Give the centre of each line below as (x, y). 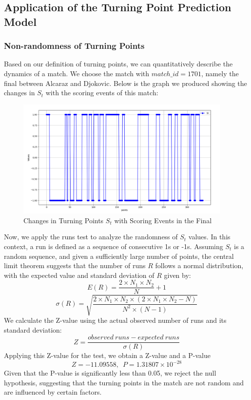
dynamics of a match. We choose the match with (77, 73)
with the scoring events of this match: (102, 93)
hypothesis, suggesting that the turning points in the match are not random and (124, 382)
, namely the (220, 73)
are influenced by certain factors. (53, 392)
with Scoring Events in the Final (163, 220)
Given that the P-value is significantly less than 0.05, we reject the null (110, 373)
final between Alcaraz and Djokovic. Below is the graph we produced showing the (125, 83)
